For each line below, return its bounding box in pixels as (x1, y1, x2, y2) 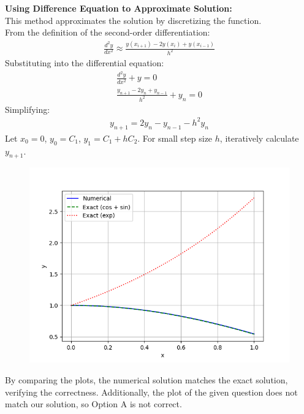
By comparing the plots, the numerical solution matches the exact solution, (5, 373, 288, 386)
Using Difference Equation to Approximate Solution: (5, 2, 232, 14)
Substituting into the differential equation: (5, 56, 164, 69)
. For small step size (137, 131, 213, 144)
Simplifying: (5, 102, 50, 115)
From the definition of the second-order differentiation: (5, 26, 210, 39)
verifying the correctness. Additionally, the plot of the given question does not (5, 385, 298, 398)
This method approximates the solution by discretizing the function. (5, 13, 262, 26)
